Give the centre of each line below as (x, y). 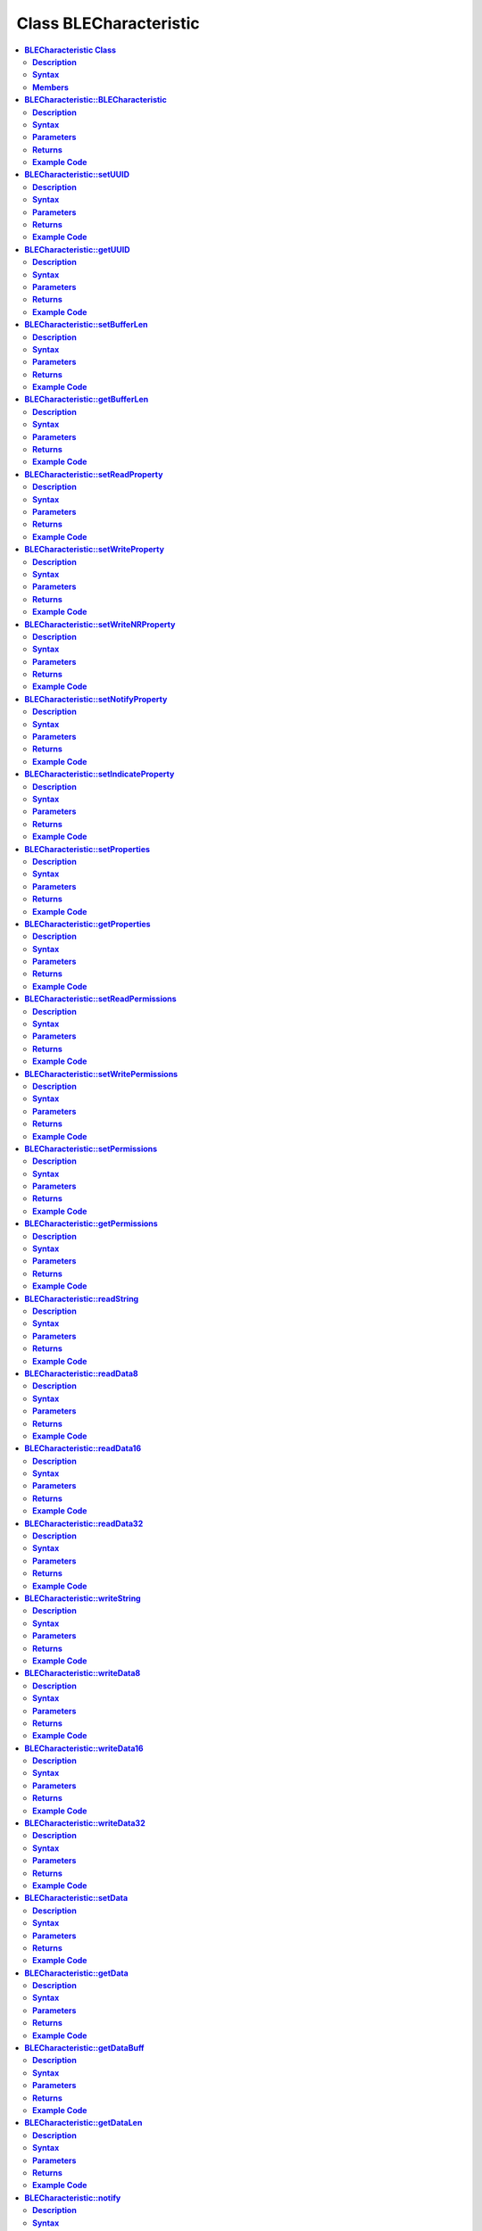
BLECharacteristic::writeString (83, 1598)
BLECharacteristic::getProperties (87, 924)
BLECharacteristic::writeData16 (84, 1748)
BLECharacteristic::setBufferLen (86, 325)
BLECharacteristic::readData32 (84, 1523)
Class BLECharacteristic (108, 23)
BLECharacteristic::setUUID (77, 175)
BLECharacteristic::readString (82, 1298)
